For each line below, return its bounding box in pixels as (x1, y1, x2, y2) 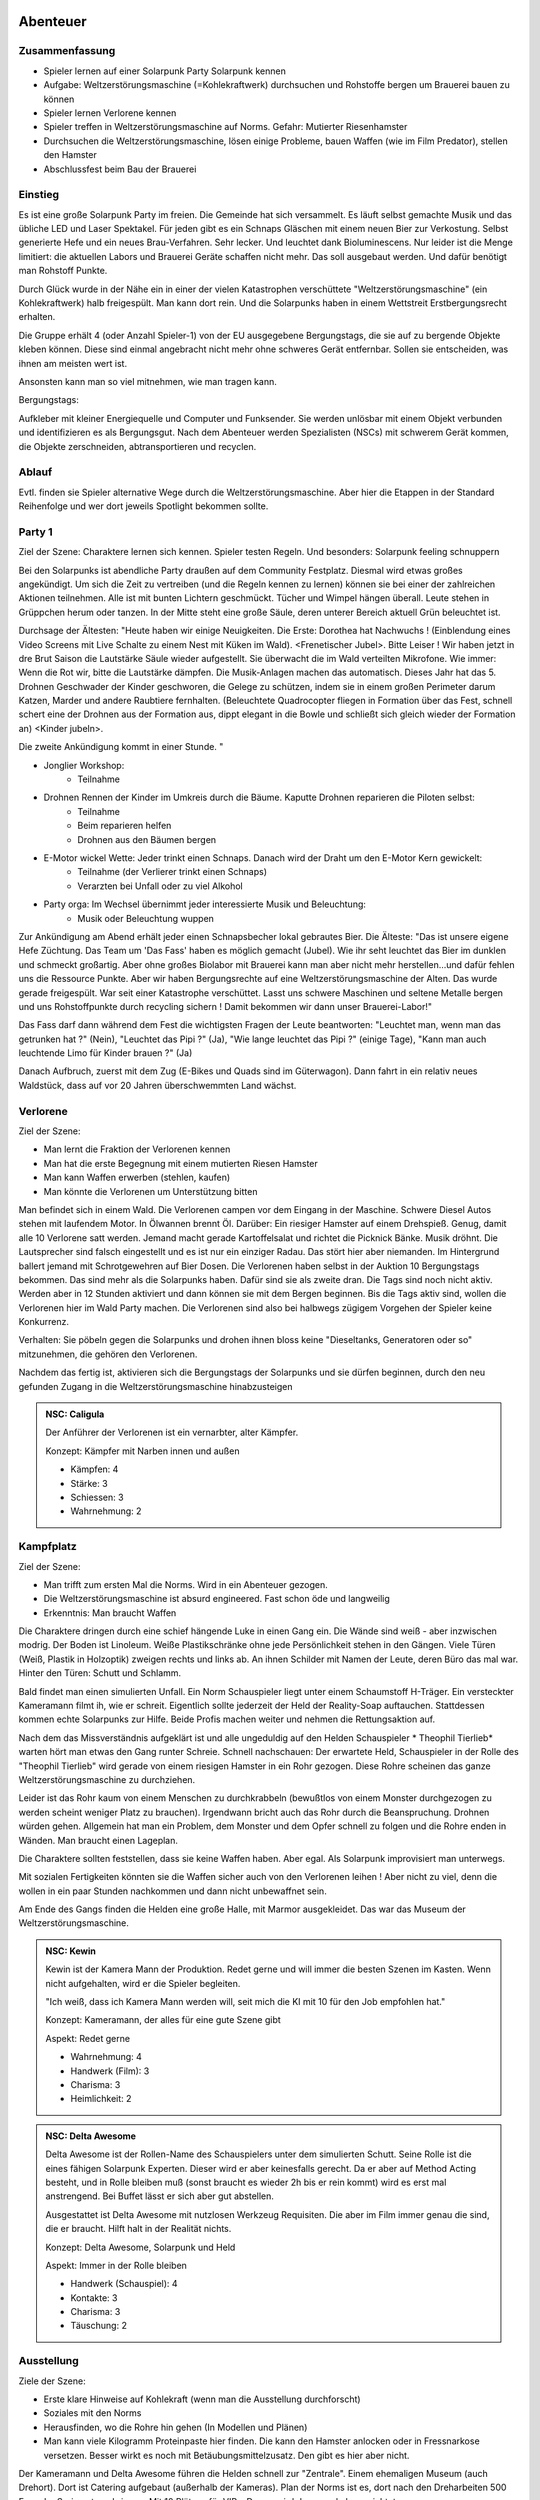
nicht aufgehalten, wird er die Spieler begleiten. (45, 1977, 241, 1989)
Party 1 (18, 525, 53, 539)
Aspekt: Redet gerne (45, 2032, 130, 2044)
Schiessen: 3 (70, 1491, 124, 1503)
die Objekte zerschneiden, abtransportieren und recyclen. (18, 440, 257, 452)
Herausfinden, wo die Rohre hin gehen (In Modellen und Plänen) (43, 2421, 308, 2433)
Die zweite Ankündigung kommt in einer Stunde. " (18, 741, 224, 753)
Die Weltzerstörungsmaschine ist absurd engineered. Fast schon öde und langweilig (43, 1593, 390, 1605)
